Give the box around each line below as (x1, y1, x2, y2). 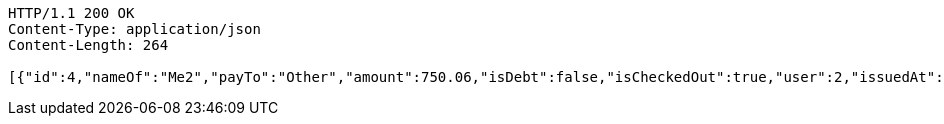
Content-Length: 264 (8, 37, 169, 53)
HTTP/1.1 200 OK (8, 5, 135, 21)
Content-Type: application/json (8, 21, 261, 37)
